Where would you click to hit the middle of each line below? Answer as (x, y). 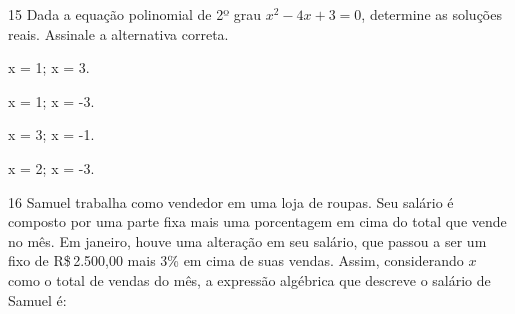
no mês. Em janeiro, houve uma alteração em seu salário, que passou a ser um (247, 240)
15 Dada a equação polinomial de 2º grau (135, 14)
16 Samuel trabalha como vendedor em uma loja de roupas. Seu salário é (231, 201)
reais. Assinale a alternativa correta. (118, 33)
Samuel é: (37, 299)
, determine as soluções (431, 14)
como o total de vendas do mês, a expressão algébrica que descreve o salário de (249, 279)
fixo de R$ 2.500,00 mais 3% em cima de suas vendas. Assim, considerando (236, 260)
